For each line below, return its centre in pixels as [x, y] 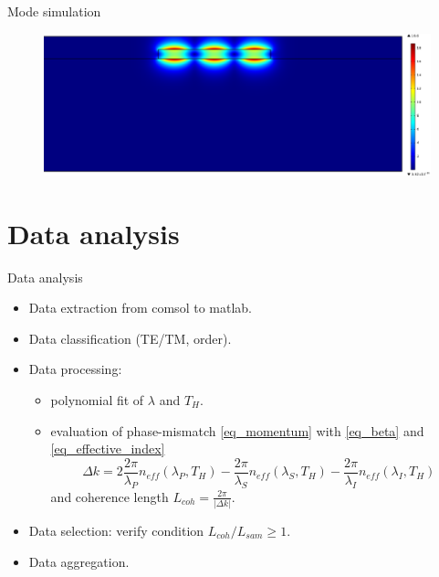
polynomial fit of [97, 399]
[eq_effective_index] [108, 449]
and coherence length [110, 496]
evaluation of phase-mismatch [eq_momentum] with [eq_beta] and [237, 430]
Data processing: [75, 369]
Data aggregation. [79, 561]
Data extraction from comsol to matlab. [140, 308]
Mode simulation [54, 11]
